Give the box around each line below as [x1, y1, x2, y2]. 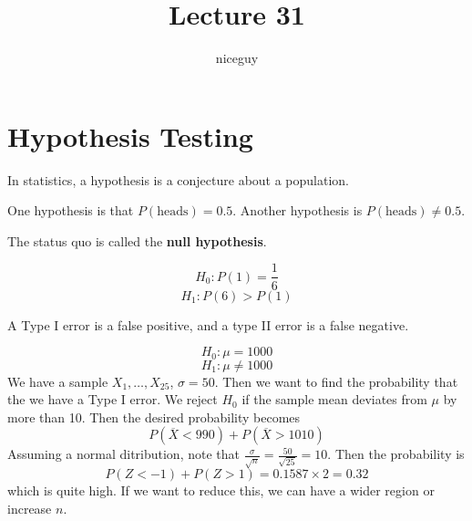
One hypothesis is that [7, 201, 134, 220]
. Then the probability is [327, 444, 465, 464]
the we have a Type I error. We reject [7, 390, 218, 409]
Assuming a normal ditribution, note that [7, 444, 240, 464]
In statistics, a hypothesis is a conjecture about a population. [7, 170, 350, 189]
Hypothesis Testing [7, 117, 253, 154]
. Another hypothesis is [232, 201, 363, 220]
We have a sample [7, 371, 108, 391]
